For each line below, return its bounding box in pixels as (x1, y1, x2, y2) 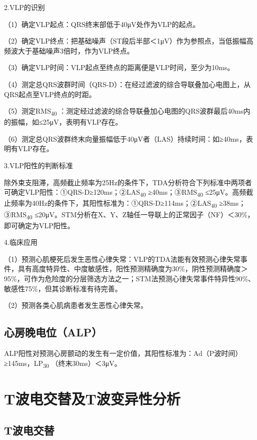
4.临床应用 (4, 237, 37, 247)
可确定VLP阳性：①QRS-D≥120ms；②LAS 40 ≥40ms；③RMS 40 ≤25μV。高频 (4, 187, 246, 199)
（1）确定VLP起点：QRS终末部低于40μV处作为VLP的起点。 (4, 19, 200, 29)
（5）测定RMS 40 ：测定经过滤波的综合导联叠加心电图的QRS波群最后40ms (4, 106, 243, 117)
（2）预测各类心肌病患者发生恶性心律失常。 (4, 300, 147, 310)
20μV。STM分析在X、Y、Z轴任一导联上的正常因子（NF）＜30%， (38, 209, 254, 219)
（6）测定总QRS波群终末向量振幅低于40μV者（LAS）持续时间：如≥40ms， (4, 133, 246, 144)
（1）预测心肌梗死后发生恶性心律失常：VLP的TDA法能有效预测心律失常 (4, 253, 240, 264)
